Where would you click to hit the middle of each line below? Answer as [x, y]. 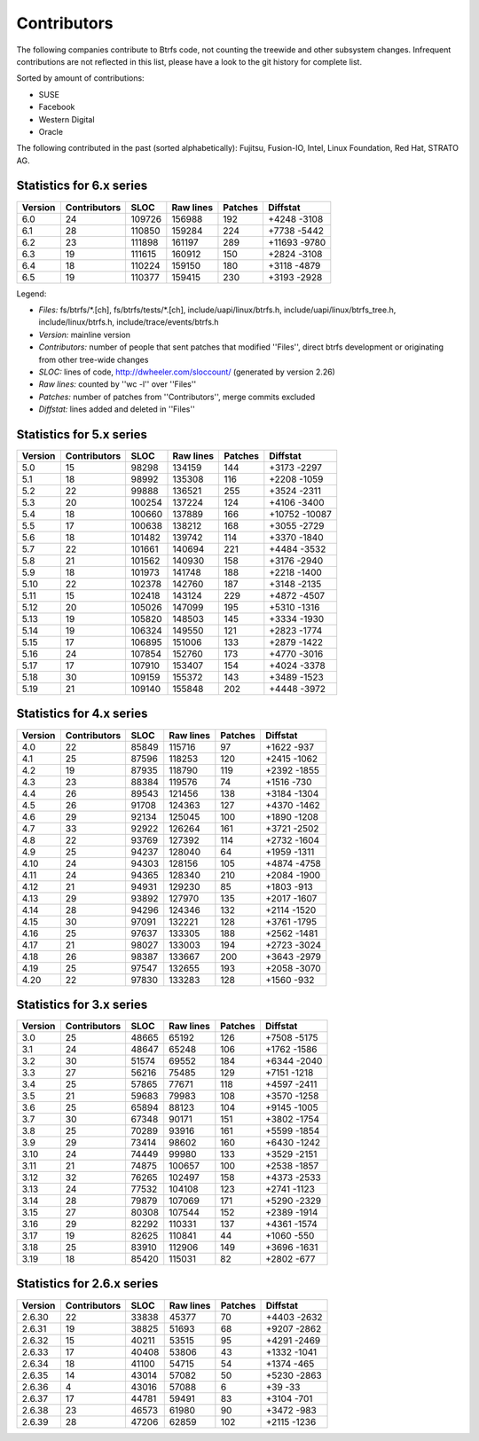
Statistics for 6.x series [82, 186]
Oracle [51, 131]
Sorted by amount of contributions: [81, 78]
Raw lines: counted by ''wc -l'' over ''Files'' [118, 384]
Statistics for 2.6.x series [87, 1284]
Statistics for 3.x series [82, 1004]
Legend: [31, 294]
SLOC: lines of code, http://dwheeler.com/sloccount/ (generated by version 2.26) [187, 372]
